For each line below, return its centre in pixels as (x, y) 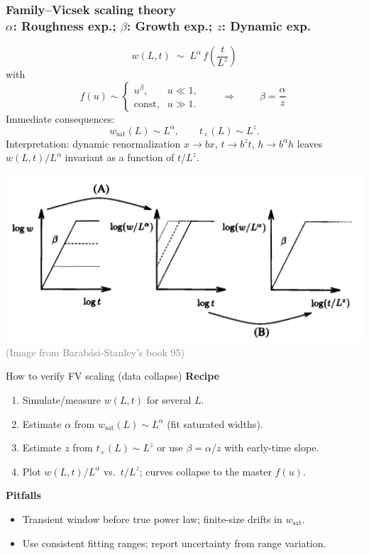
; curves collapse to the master (205, 471)
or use (170, 447)
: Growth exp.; (169, 25)
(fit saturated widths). (215, 423)
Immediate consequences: (60, 118)
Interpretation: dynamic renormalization (93, 143)
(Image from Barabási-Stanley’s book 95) (95, 352)
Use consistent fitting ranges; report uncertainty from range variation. (174, 543)
